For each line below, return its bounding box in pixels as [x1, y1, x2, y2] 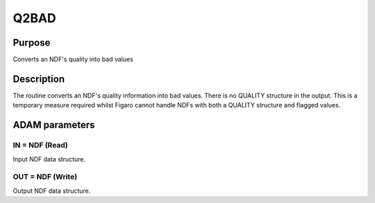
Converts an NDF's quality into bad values [12, 55, 133, 64]
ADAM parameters [12, 119, 95, 131]
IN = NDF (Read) [12, 141, 69, 150]
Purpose [12, 37, 51, 48]
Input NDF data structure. [12, 155, 86, 163]
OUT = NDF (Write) [12, 172, 78, 182]
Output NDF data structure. [12, 186, 91, 195]
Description [12, 73, 65, 85]
